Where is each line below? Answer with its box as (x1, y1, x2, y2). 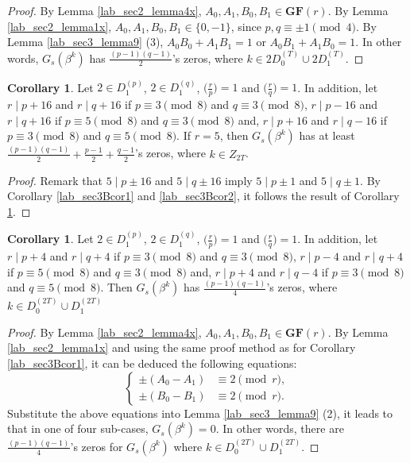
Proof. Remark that (7, 172, 102, 188)
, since (230, 17, 261, 34)
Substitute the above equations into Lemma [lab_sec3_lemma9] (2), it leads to (7, 404, 393, 421)
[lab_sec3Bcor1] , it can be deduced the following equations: (7, 354, 297, 371)
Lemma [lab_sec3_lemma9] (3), (7, 33, 164, 50)
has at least (299, 127, 355, 144)
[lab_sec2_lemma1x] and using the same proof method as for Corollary (7, 339, 356, 356)
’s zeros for (70, 438, 123, 454)
